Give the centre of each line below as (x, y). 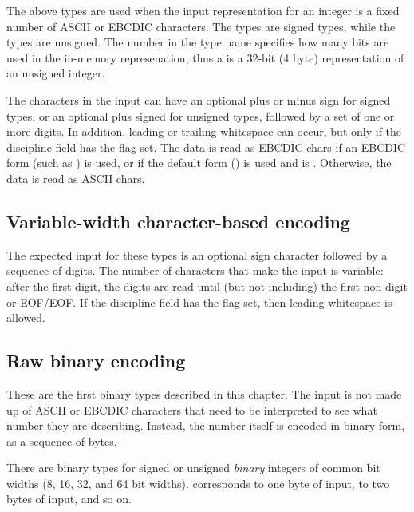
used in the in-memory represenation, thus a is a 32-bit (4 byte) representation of (205, 57)
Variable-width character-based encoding (178, 221)
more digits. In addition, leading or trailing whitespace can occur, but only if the (204, 131)
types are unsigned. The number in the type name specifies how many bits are (198, 42)
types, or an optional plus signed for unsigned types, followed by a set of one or (201, 115)
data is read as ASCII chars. (76, 178)
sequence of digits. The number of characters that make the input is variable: (195, 270)
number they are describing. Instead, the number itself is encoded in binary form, (206, 425)
